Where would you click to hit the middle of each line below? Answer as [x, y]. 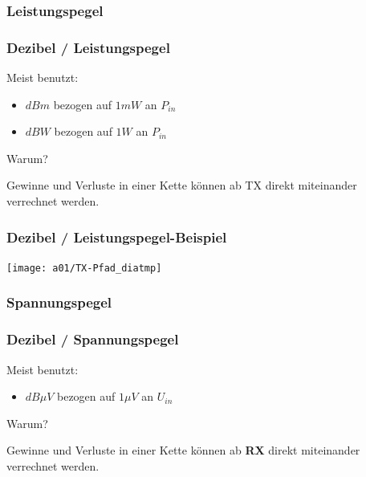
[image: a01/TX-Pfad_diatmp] [84, 268]
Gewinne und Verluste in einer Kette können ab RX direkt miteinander [183, 450]
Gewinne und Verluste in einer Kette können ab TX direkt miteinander [182, 185]
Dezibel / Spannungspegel [93, 339]
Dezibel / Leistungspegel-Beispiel [117, 236]
